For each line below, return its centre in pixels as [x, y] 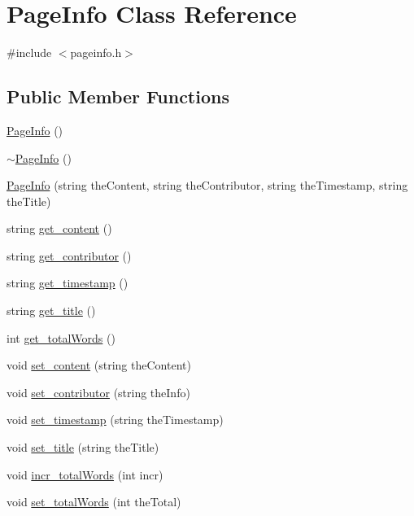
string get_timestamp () [68, 283]
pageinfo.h [96, 52]
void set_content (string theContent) [99, 365]
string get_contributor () [69, 255]
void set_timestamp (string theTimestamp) [115, 420]
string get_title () [51, 310]
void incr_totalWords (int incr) [85, 474]
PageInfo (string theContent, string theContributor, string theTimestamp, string [207, 185]
